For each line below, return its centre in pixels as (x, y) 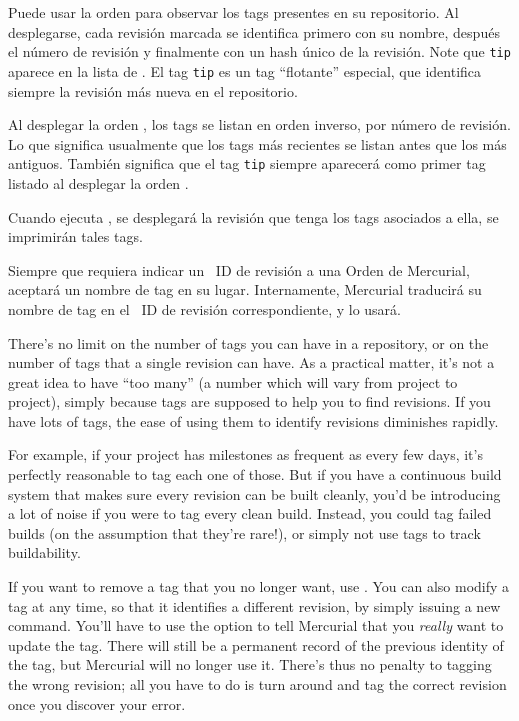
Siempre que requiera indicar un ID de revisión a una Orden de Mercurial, (239, 269)
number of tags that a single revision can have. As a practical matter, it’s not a (251, 362)
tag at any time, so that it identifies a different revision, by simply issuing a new (254, 605)
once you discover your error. (97, 703)
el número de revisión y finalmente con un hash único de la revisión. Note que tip (259, 51)
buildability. (44, 552)
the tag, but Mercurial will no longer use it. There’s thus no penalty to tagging (250, 664)
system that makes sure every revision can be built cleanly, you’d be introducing (254, 493)
